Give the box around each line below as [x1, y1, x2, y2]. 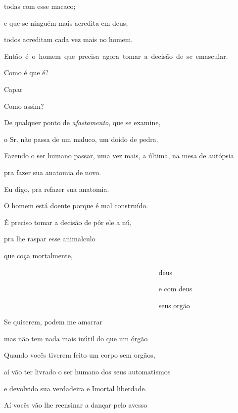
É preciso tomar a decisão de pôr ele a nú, [4, 217, 132, 227]
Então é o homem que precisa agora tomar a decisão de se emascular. [4, 50, 228, 61]
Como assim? [4, 100, 44, 111]
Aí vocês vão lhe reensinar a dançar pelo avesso [4, 400, 147, 410]
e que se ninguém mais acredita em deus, [4, 17, 128, 28]
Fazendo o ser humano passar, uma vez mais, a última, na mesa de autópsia [4, 150, 234, 161]
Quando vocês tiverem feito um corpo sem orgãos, [4, 350, 155, 360]
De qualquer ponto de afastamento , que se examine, [4, 117, 161, 128]
